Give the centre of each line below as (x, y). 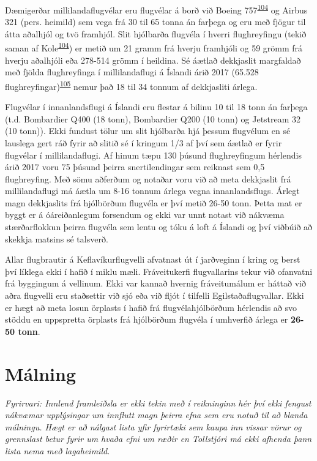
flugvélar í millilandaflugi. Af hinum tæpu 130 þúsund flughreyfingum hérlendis (153, 155)
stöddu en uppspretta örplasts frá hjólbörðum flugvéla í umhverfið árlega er (147, 319)
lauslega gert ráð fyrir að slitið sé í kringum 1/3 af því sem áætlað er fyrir (144, 142)
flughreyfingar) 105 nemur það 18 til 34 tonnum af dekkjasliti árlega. (131, 85)
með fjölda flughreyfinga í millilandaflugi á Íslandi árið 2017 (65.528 (132, 72)
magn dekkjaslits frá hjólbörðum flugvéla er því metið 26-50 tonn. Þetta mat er (154, 202)
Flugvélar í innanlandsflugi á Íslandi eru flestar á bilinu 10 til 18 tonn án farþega (156, 107)
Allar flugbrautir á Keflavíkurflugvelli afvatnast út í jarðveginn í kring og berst (153, 259)
